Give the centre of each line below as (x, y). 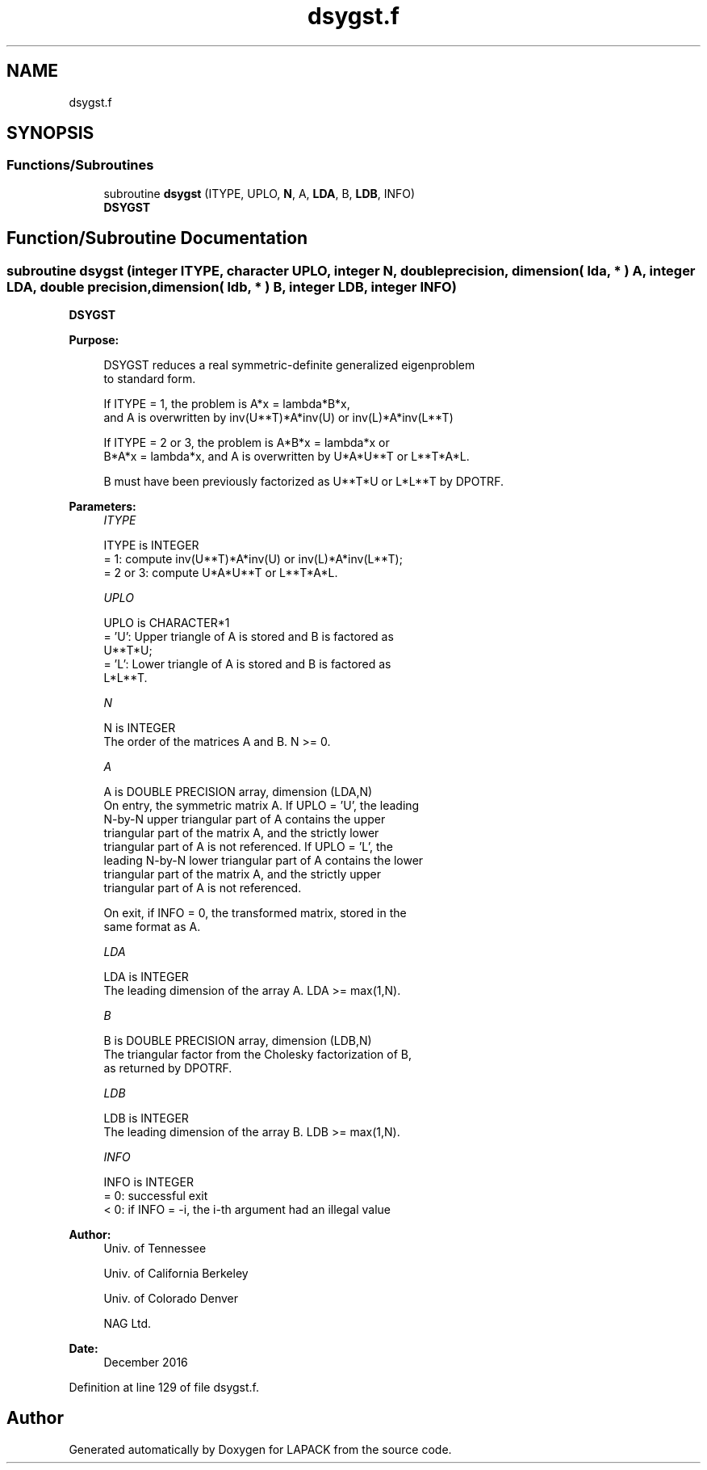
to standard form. (150, 379)
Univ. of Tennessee (155, 1249)
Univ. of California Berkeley (176, 1274)
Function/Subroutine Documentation (157, 238)
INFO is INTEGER (149, 1182)
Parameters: (102, 507)
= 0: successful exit (156, 1196)
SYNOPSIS (50, 133)
